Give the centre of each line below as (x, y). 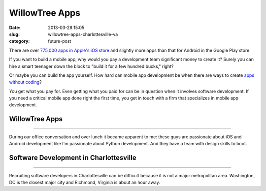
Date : (15, 28)
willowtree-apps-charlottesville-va (83, 34)
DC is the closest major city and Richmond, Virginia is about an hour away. (84, 183)
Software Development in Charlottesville (73, 158)
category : (19, 41)
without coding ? (25, 82)
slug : (14, 34)
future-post (60, 41)
